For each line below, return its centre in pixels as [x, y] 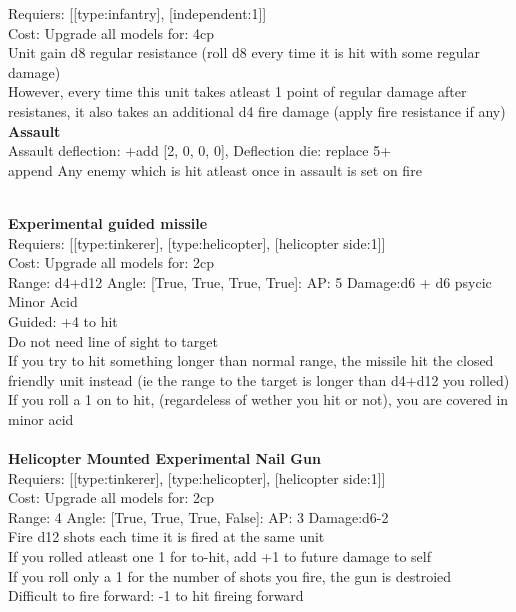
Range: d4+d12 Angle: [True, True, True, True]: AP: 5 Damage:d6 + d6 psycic [250, 281]
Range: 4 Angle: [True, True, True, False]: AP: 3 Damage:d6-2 [198, 516]
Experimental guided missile [108, 222]
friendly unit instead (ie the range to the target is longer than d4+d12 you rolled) [259, 379]
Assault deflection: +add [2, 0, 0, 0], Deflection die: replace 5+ [200, 150]
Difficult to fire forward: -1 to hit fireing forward [156, 595]
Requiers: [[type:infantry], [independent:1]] [137, 13]
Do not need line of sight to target [113, 340]
